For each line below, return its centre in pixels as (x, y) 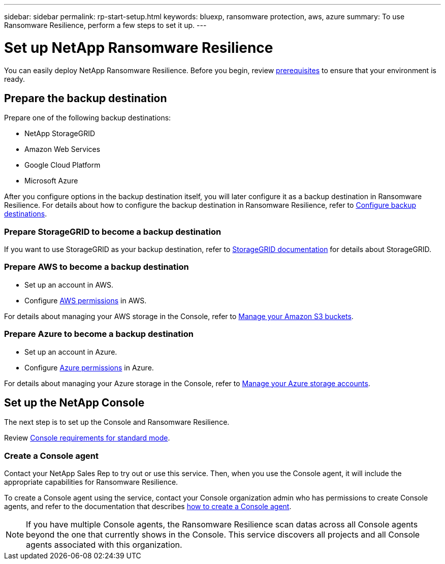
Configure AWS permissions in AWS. (86, 300)
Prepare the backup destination (86, 98)
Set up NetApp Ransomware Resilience (139, 48)
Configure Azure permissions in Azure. (89, 367)
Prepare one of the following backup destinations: (88, 118)
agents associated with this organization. (104, 545)
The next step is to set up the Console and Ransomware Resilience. (117, 422)
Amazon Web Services (62, 149)
